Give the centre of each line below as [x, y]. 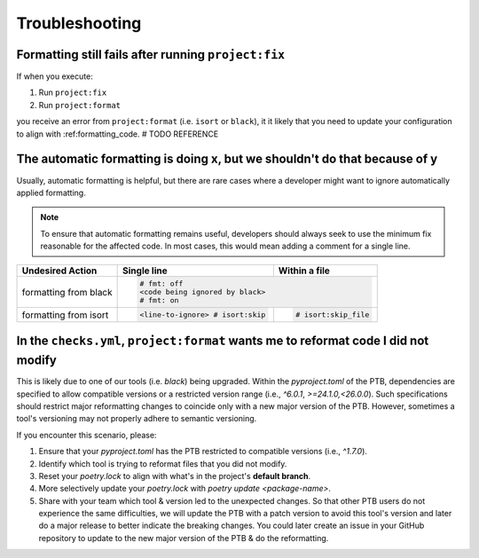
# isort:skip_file [333, 315]
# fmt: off [161, 284]
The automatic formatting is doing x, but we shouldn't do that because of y [227, 159]
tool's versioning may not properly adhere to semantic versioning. [137, 419]
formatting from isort [65, 315]
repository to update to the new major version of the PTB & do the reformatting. [184, 538]
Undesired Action [59, 271]
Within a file [304, 271]
